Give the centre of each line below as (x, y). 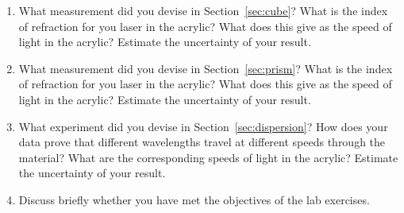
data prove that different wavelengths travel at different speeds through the (202, 142)
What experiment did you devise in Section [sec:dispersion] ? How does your (203, 126)
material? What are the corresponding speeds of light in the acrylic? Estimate (208, 157)
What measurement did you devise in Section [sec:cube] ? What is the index (203, 10)
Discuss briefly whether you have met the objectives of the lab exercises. (194, 199)
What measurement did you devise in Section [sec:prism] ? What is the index (206, 68)
